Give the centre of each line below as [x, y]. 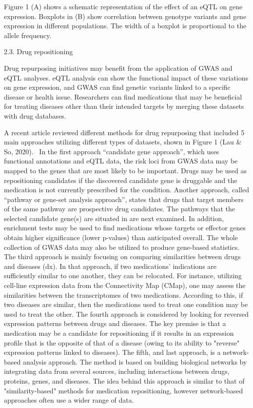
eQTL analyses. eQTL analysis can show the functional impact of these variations [126, 77]
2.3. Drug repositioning [39, 51]
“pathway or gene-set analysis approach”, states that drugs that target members [124, 199]
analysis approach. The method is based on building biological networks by [135, 361]
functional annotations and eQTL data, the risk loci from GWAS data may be [121, 161]
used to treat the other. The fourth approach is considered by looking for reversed [126, 314]
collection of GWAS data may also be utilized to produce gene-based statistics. [122, 247]
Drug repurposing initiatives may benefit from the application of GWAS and [118, 68]
